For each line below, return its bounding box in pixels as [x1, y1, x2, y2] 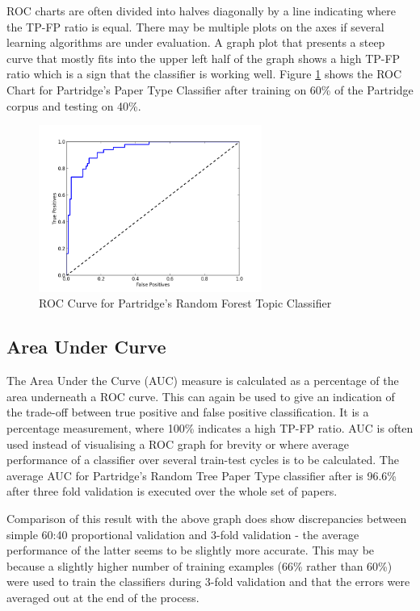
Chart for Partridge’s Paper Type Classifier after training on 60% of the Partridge [6, 81, 414, 98]
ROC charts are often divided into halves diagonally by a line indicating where [6, 2, 396, 19]
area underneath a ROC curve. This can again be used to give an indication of [6, 387, 395, 404]
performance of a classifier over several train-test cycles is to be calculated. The [6, 451, 399, 468]
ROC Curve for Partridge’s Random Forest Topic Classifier [39, 295, 332, 312]
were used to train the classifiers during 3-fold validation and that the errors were [6, 573, 410, 590]
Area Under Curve [6, 334, 166, 359]
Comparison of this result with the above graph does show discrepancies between [6, 509, 407, 526]
